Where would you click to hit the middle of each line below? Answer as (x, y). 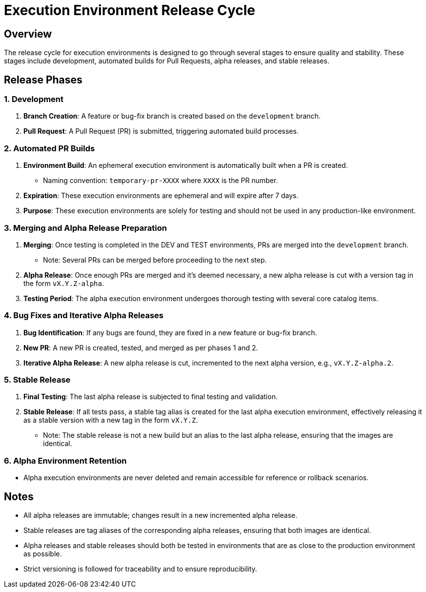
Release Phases (43, 80)
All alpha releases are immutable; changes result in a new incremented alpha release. (161, 515)
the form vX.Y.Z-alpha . (64, 283)
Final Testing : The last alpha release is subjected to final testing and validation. (151, 397)
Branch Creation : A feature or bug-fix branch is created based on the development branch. (172, 116)
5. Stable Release (37, 380)
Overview (28, 34)
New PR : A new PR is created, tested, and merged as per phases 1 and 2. (141, 347)
